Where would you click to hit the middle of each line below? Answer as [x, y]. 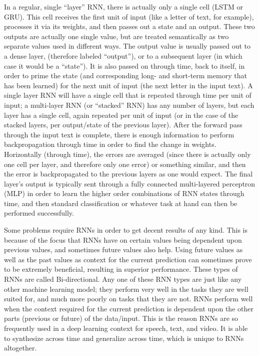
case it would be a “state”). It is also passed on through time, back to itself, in [124, 65]
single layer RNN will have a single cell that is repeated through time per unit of [128, 95]
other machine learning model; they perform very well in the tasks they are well [126, 289]
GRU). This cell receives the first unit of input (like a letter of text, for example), [129, 16]
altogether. [20, 348]
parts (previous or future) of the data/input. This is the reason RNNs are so [121, 318]
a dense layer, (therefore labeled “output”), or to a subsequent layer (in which [123, 55]
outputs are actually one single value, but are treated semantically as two [116, 36]
